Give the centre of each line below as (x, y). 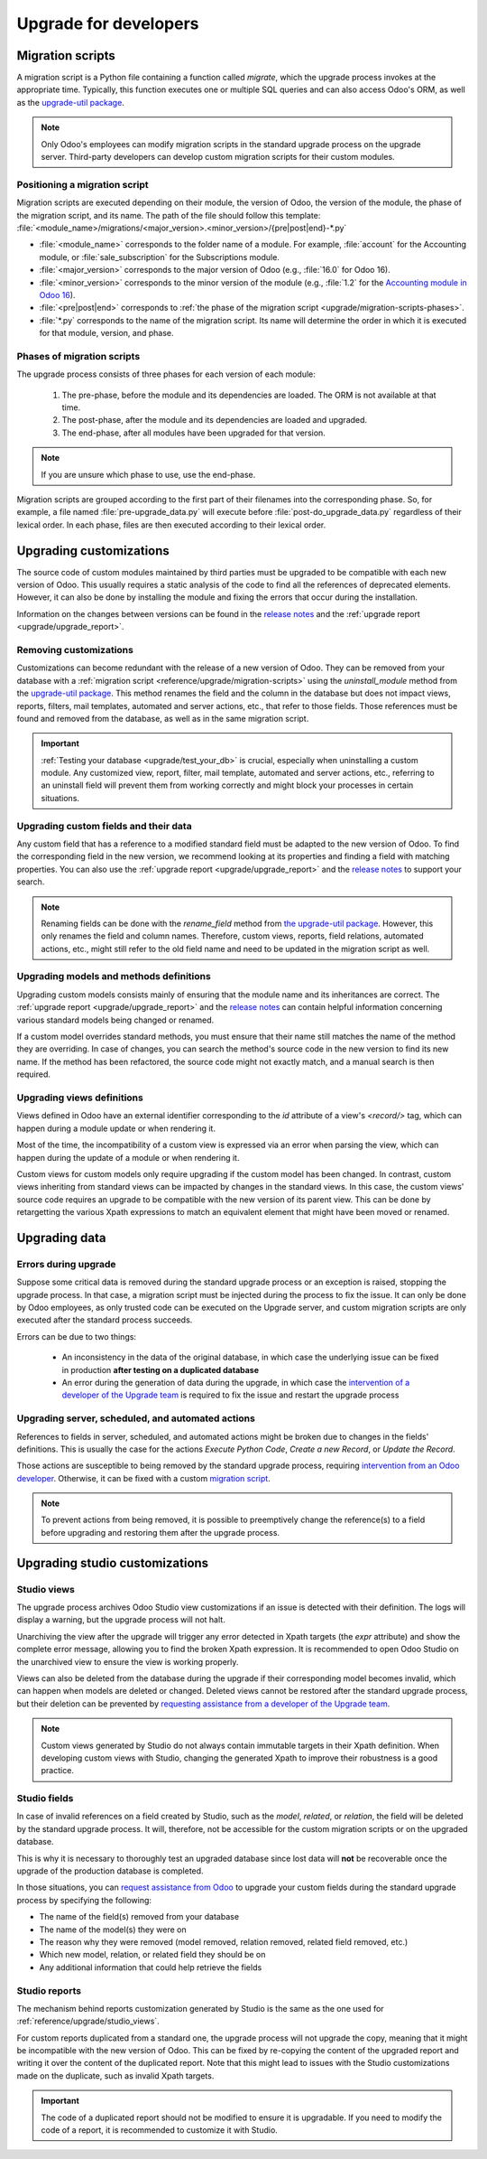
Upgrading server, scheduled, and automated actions (136, 1418)
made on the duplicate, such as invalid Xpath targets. (115, 2075)
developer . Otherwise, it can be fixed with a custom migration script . (143, 1478)
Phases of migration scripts (78, 356)
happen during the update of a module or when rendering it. (128, 1157)
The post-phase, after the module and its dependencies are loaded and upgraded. (215, 420)
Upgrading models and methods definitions (114, 977)
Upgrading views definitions (80, 1098)
